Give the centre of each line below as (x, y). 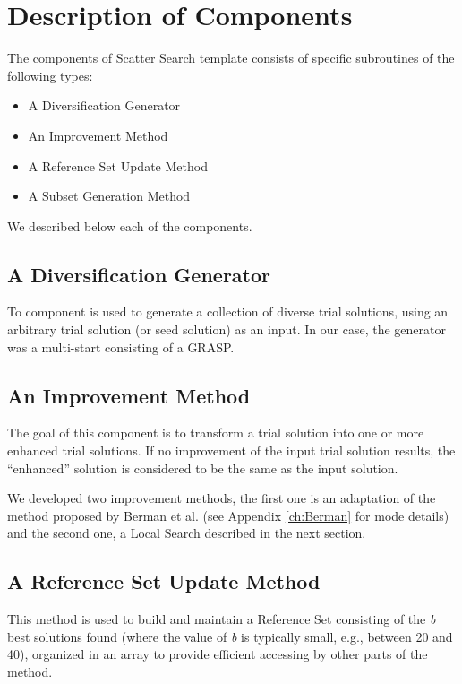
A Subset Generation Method (109, 196)
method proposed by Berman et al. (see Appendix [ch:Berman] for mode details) (228, 515)
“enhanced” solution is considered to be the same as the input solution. (203, 468)
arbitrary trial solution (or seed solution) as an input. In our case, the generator (227, 329)
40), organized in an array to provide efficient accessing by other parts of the (218, 654)
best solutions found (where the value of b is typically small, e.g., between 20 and (230, 636)
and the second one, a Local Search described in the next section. (187, 533)
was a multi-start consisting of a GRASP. (121, 346)
